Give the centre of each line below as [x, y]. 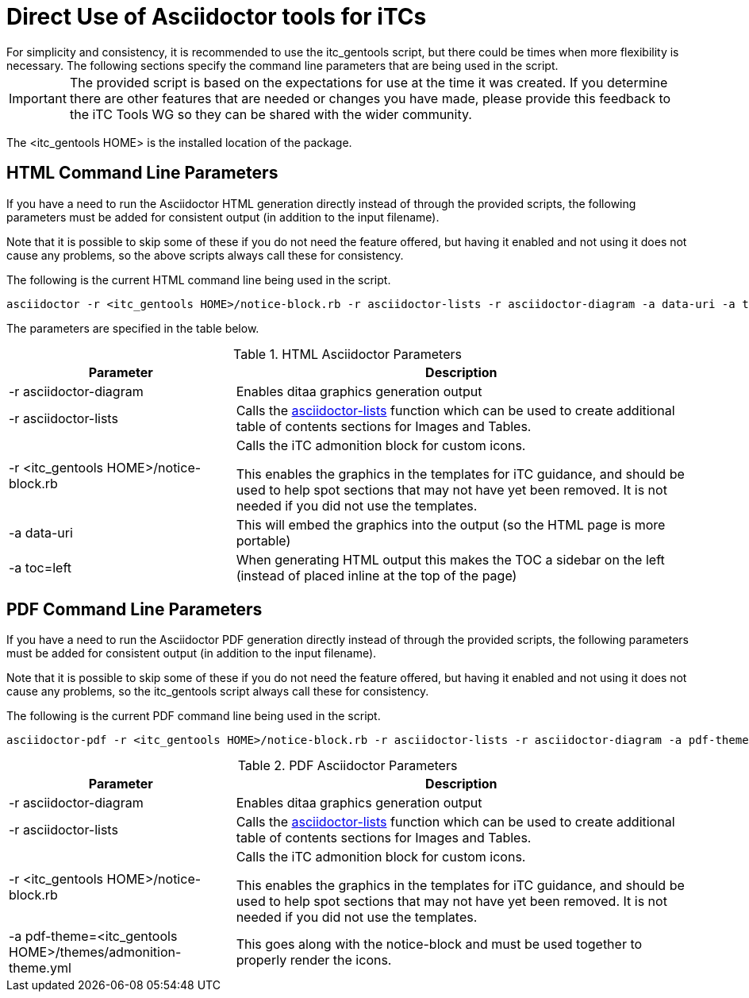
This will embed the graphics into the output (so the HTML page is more [451, 524]
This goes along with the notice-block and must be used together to [439, 944]
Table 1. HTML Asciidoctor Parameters [347, 354]
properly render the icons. [314, 960]
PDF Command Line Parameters [134, 610]
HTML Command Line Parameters [142, 173]
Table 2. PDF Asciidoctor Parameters [348, 766]
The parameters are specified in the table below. [133, 328]
